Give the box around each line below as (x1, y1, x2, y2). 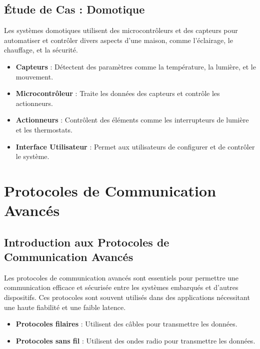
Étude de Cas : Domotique (4, 1, 145, 17)
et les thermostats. (15, 124, 72, 134)
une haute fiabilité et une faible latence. (4, 301, 126, 312)
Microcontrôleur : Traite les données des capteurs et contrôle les (15, 88, 220, 98)
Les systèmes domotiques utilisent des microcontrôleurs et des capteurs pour (4, 25, 238, 35)
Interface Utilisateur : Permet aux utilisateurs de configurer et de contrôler (15, 141, 255, 151)
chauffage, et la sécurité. (4, 44, 78, 55)
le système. (15, 151, 49, 161)
